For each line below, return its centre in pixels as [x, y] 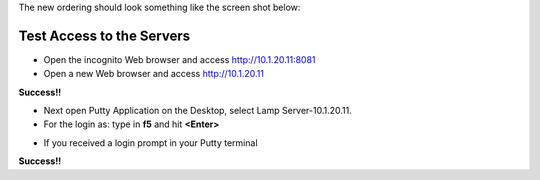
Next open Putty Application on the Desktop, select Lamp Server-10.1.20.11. [197, 111]
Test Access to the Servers [104, 35]
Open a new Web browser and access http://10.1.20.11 [154, 74]
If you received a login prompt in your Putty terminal [151, 142]
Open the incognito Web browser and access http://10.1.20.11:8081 [179, 59]
